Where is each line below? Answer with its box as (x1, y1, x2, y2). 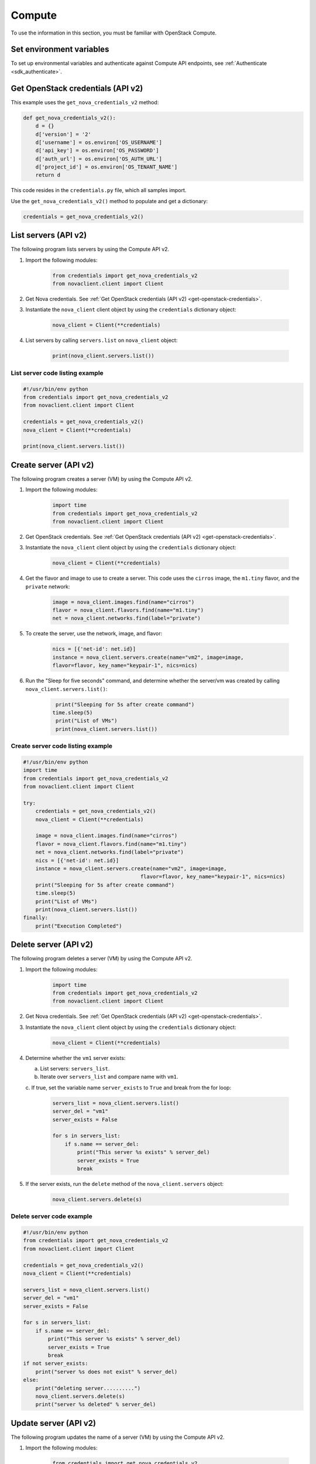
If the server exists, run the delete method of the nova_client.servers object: (25, 1180, 224, 1187)
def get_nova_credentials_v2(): (23, 114, 116, 121)
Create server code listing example (11, 742, 113, 750)
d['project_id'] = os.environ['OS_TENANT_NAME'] (35, 164, 178, 170)
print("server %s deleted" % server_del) (35, 1401, 156, 1408)
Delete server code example (11, 1212, 93, 1220)
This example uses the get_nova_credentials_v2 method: (11, 98, 159, 105)
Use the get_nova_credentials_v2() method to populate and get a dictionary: (11, 197, 208, 204)
